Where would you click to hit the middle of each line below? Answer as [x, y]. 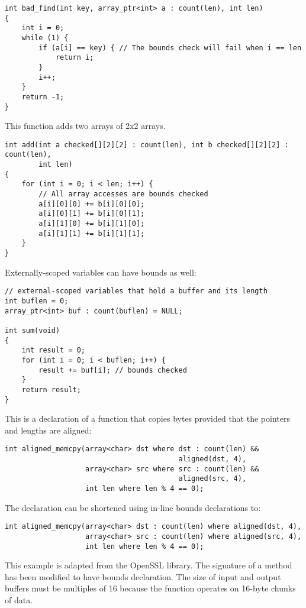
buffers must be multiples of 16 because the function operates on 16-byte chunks [150, 588]
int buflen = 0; [37, 301]
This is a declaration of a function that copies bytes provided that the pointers [147, 418]
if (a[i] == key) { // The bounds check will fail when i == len [170, 48]
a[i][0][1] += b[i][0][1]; [92, 214]
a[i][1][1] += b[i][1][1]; [92, 233]
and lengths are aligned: [48, 430]
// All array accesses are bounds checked [123, 194]
